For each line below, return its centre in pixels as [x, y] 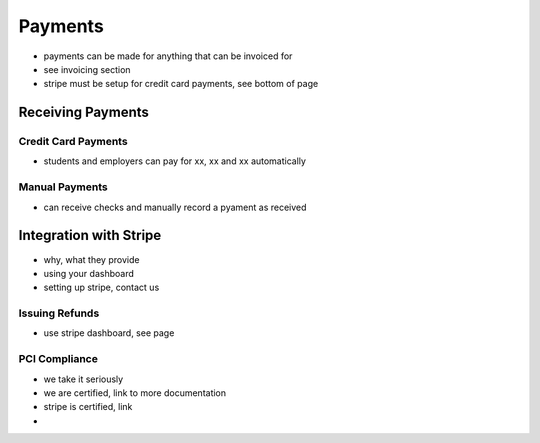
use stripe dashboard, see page [109, 333]
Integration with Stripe [90, 235]
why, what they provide [91, 259]
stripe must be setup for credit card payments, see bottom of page [181, 84]
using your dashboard [89, 273]
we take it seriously [83, 379]
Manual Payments [63, 187]
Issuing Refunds [59, 313]
